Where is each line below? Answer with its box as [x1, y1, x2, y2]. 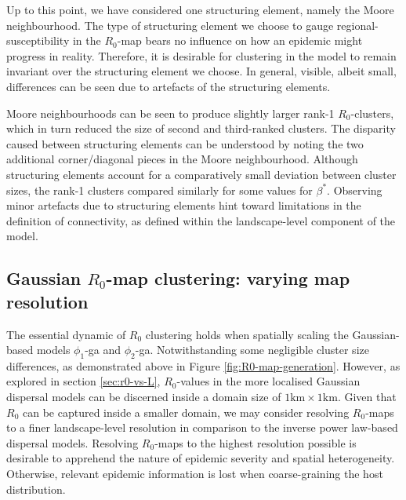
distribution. [6, 480, 66, 497]
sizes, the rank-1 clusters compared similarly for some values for [6, 181, 313, 198]
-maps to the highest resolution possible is [154, 434, 357, 451]
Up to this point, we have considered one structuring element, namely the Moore [6, 2, 394, 17]
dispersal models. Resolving [6, 434, 139, 451]
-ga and [85, 341, 121, 358]
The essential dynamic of [6, 326, 126, 342]
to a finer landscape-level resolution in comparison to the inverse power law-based [6, 419, 398, 436]
